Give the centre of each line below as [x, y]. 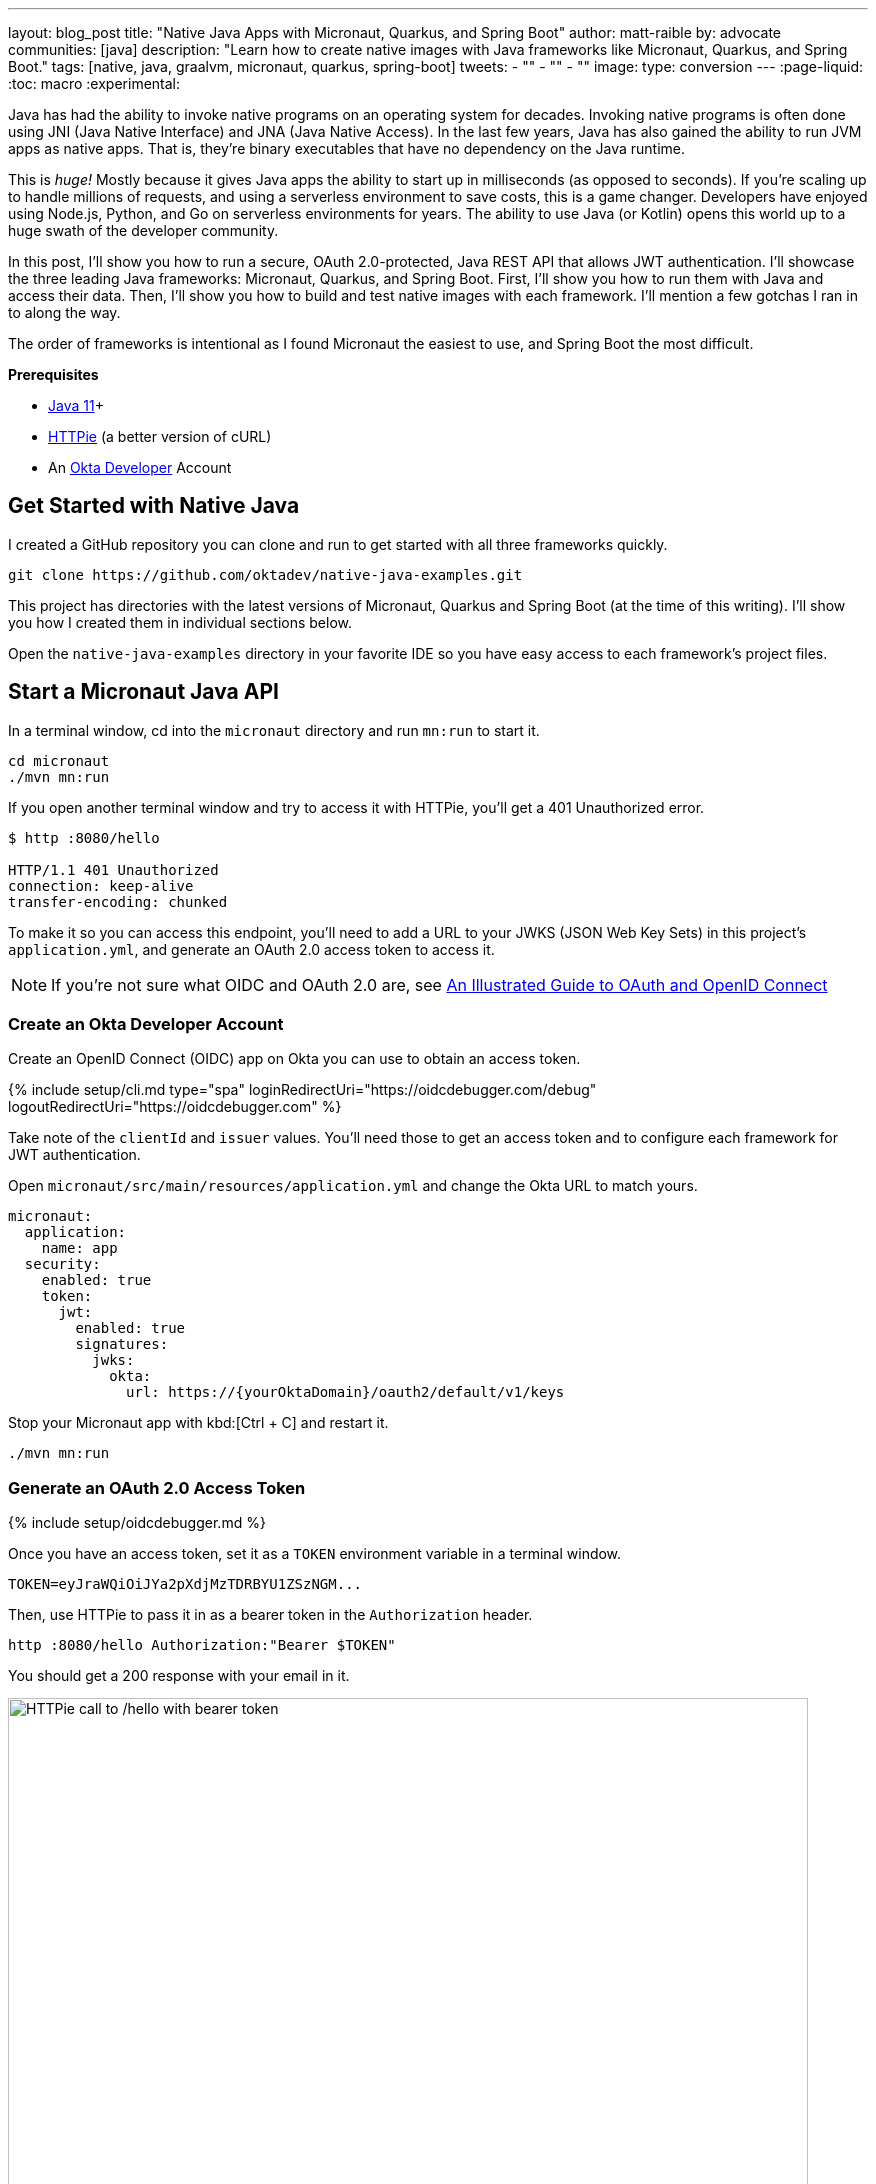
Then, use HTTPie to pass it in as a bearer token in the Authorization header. [270, 1615]
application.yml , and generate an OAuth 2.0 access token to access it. [251, 949]
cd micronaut [59, 760]
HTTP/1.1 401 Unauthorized [113, 869]
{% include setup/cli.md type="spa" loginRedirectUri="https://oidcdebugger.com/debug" [302, 1090]
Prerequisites [53, 374]
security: [62, 1264]
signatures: [122, 1344]
